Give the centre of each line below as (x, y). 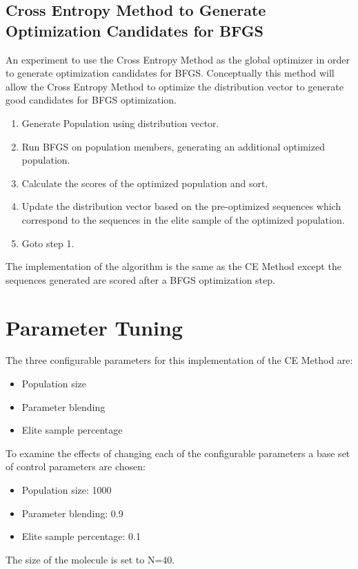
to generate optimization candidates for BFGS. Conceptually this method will (170, 73)
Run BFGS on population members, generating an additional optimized (173, 146)
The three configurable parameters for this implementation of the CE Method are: (179, 360)
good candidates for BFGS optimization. (91, 100)
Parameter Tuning (94, 327)
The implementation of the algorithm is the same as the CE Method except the (173, 266)
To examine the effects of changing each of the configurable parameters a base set (178, 453)
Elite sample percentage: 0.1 (81, 536)
